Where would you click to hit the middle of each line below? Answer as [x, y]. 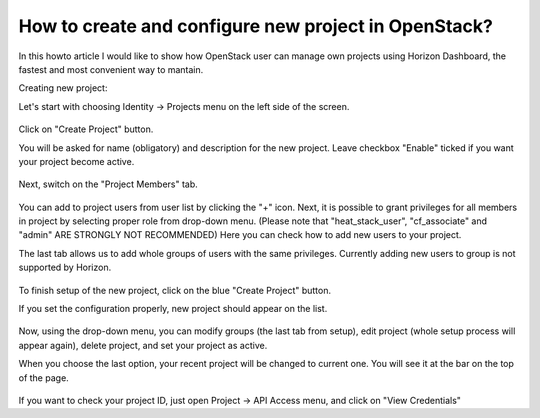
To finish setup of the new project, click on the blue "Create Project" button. [175, 290]
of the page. [43, 377]
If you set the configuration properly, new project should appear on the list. [173, 309]
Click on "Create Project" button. [86, 129]
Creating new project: [63, 88]
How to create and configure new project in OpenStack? [256, 26]
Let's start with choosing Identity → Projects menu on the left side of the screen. [184, 106]
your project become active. [76, 161]
